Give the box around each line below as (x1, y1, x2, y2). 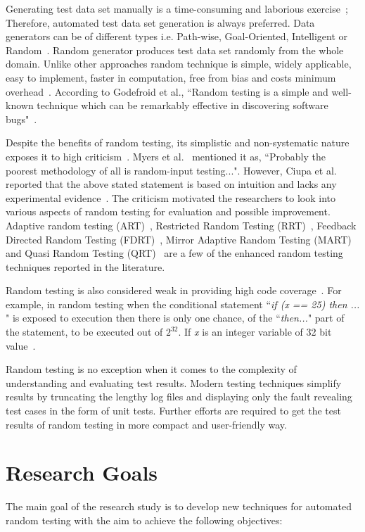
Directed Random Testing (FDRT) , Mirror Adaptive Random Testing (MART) (6, 232, 352, 246)
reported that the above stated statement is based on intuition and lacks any (6, 177, 337, 191)
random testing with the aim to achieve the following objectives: (6, 512, 283, 527)
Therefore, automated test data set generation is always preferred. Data (6, 15, 315, 30)
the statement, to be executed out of (6, 324, 163, 339)
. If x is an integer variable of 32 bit (178, 324, 332, 339)
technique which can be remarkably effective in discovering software (37, 98, 328, 113)
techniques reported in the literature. (6, 259, 165, 274)
